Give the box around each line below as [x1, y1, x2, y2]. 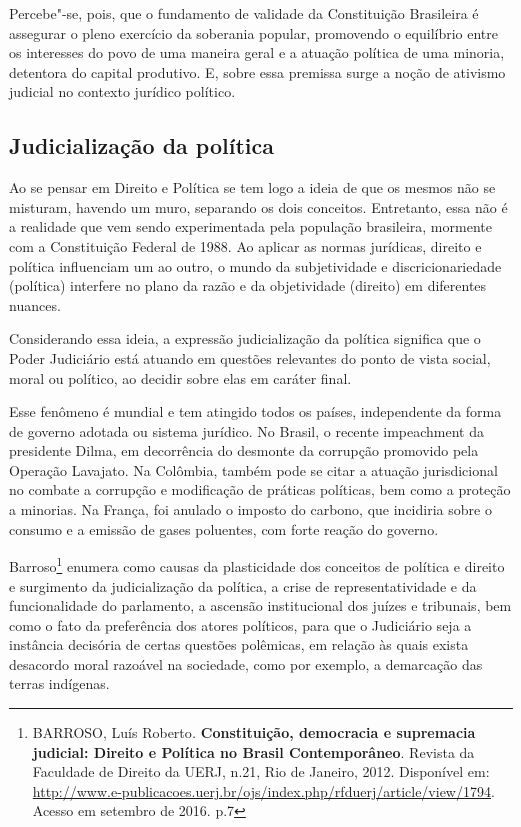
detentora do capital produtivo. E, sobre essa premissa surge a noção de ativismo [9, 61, 506, 82]
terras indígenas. [9, 673, 110, 694]
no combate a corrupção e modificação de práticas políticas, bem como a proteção [9, 479, 511, 500]
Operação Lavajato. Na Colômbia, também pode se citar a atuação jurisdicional [9, 459, 498, 480]
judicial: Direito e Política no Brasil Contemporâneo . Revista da [32, 741, 475, 762]
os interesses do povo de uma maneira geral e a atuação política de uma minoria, [9, 42, 505, 63]
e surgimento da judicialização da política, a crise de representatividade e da [9, 575, 477, 596]
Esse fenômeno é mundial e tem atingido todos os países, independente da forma [9, 401, 502, 422]
